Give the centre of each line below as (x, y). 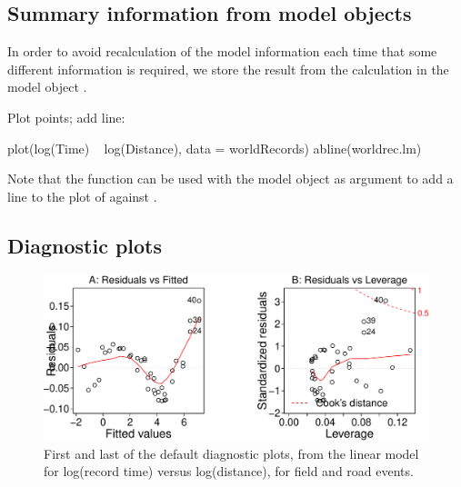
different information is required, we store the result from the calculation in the (228, 69)
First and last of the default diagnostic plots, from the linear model (231, 453)
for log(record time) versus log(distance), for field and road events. (229, 471)
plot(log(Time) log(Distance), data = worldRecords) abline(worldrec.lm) (215, 148)
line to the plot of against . (82, 196)
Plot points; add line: (66, 117)
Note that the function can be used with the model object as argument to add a (230, 179)
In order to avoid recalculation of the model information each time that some (222, 51)
